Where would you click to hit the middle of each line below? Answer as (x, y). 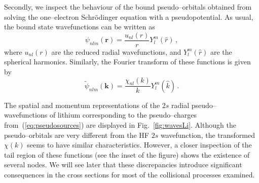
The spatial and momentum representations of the (82, 105)
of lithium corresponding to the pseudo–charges (123, 115)
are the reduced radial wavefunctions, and (116, 51)
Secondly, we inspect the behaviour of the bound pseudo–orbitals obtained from (128, 7)
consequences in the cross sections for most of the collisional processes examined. (129, 175)
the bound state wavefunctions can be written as (80, 27)
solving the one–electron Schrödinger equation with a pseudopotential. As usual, (129, 16)
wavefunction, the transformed (208, 135)
